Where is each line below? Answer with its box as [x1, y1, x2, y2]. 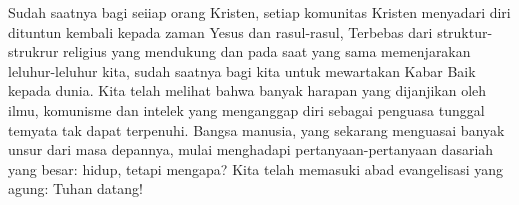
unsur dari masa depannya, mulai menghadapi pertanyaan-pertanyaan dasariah [8, 139, 494, 160]
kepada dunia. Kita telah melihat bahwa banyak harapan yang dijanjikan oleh [8, 80, 487, 101]
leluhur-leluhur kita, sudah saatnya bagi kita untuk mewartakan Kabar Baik [8, 60, 476, 81]
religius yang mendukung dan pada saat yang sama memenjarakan [63, 41, 471, 62]
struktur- [437, 21, 493, 42]
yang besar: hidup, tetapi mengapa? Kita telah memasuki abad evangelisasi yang [8, 158, 504, 179]
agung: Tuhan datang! [8, 178, 143, 199]
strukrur [8, 41, 59, 62]
